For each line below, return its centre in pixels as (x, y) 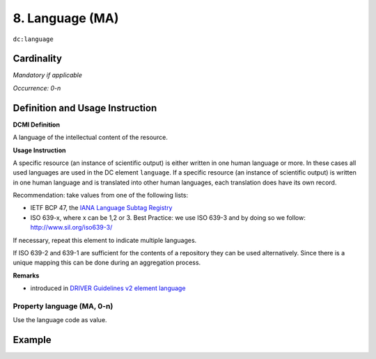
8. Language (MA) (66, 18)
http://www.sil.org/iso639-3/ (71, 228)
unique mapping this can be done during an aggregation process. (107, 263)
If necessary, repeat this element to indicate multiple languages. (105, 240)
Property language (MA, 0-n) (63, 306)
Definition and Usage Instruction (85, 108)
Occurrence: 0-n (37, 88)
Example (32, 340)
